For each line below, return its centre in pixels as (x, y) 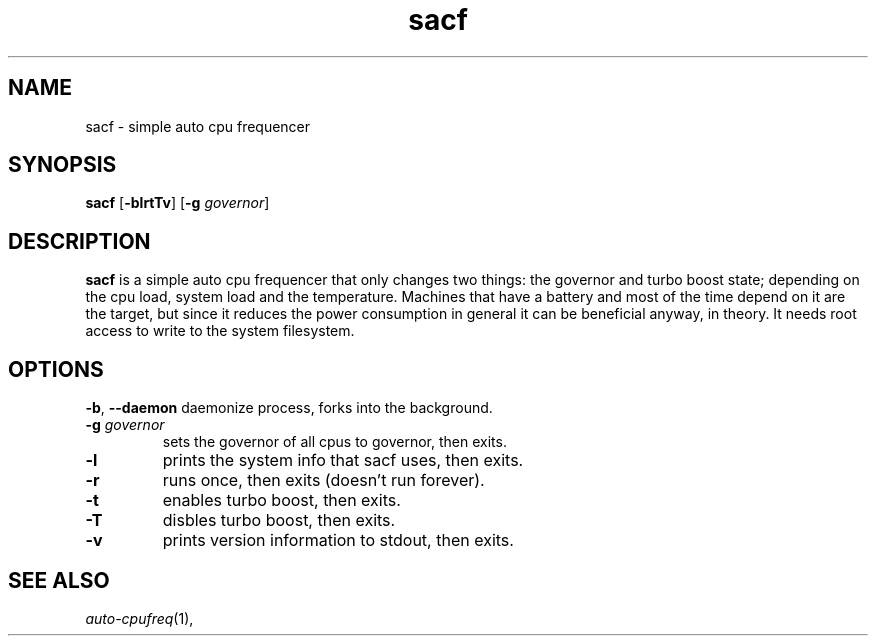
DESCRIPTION (79, 241)
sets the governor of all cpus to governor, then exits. (334, 442)
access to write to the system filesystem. (220, 331)
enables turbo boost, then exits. (281, 500)
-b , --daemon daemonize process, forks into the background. (289, 408)
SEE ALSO (59, 580)
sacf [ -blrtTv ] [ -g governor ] (177, 203)
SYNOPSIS (62, 165)
